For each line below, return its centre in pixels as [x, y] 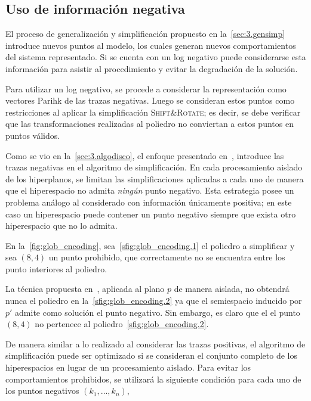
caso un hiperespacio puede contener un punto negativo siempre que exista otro [151, 214]
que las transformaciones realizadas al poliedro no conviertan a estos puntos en [150, 124]
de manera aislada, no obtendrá [232, 289]
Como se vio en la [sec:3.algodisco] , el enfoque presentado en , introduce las [145, 155]
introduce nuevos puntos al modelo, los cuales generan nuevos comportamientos [151, 45]
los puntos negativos [42, 391]
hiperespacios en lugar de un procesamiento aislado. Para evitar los [128, 367]
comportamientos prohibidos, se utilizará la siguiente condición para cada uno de [153, 379]
